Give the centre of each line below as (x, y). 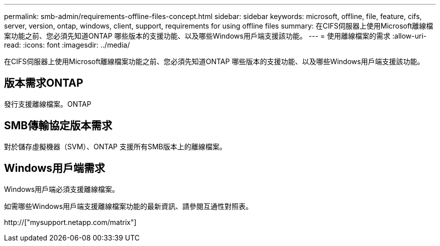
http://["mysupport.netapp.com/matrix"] (70, 222)
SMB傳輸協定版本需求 (58, 126)
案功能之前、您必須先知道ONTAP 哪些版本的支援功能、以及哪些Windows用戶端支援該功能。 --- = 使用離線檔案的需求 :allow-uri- (215, 36)
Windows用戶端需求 (54, 168)
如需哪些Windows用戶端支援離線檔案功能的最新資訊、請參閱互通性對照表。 (129, 206)
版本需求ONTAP (44, 83)
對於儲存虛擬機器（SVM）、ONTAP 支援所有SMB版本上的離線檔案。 (115, 146)
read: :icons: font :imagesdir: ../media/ (67, 45)
